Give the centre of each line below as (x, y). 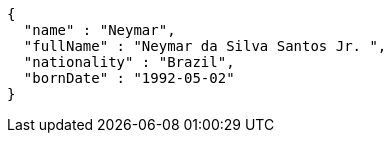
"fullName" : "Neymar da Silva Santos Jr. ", (205, 46)
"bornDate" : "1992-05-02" (129, 78)
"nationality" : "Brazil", (129, 62)
